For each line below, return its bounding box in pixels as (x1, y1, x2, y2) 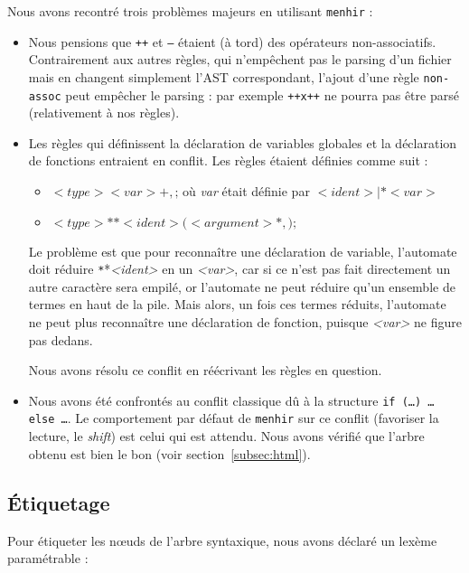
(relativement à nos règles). (28, 103, 180, 122)
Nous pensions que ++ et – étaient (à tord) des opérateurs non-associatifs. (28, 32, 436, 51)
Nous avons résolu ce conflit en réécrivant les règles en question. (28, 361, 382, 380)
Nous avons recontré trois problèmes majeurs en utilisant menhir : (7, 2, 373, 20)
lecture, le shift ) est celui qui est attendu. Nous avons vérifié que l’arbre (28, 427, 425, 446)
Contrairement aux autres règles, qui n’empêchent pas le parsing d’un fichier (28, 50, 452, 69)
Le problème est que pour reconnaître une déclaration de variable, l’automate (28, 241, 457, 260)
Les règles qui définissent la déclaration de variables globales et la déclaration (28, 133, 457, 152)
